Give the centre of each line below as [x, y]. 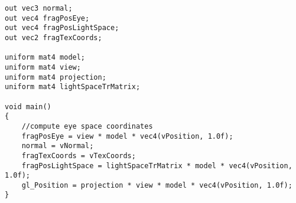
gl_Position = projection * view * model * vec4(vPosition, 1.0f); [157, 185]
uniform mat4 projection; [56, 77]
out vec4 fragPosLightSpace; [62, 28]
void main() [28, 107]
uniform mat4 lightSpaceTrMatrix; [73, 87]
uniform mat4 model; [45, 58]
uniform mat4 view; [43, 67]
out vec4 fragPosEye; [47, 18]
